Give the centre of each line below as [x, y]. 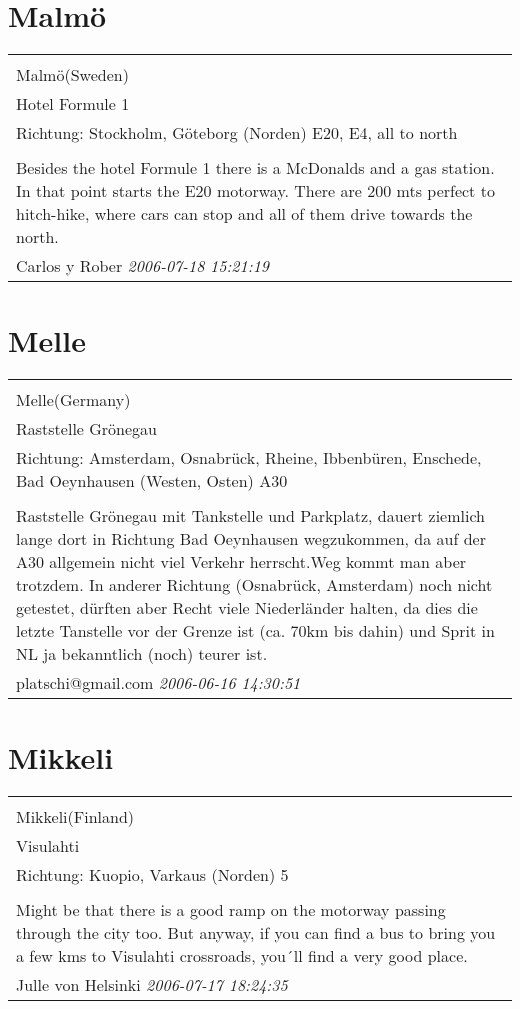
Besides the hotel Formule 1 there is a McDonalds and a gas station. [255, 168]
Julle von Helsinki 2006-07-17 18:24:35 [152, 985]
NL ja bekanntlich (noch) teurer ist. [142, 654]
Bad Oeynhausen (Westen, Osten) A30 [152, 481]
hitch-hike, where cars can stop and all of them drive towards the [244, 214]
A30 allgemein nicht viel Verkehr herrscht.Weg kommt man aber [241, 562]
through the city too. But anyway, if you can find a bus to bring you [256, 933]
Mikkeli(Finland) [75, 817]
